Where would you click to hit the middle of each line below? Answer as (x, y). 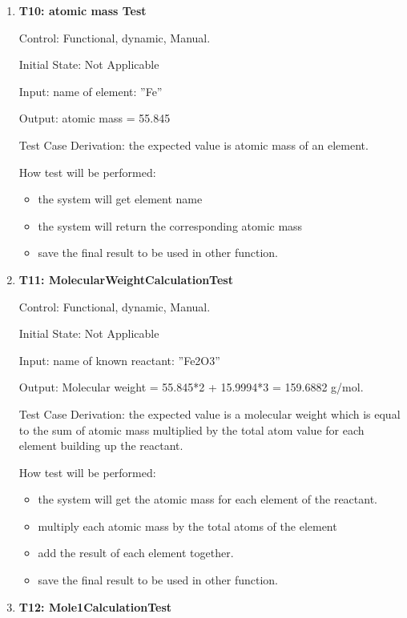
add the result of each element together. (136, 553)
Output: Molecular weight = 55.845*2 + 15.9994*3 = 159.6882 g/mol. (191, 387)
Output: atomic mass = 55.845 (95, 118)
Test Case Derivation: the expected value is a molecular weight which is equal (210, 413)
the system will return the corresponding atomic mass (170, 225)
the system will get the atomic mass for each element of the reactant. (208, 499)
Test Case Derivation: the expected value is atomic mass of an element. (193, 144)
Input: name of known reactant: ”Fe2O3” (119, 360)
